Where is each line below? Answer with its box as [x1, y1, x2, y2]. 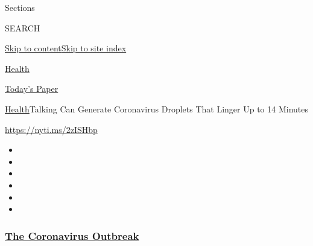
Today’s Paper [5, 82, 58, 95]
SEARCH [5, 21, 40, 34]
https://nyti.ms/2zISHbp [5, 123, 98, 135]
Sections [5, 1, 35, 13]
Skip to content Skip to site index [5, 42, 127, 54]
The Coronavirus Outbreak [5, 228, 139, 243]
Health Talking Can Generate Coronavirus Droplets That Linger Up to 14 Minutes [5, 102, 308, 115]
